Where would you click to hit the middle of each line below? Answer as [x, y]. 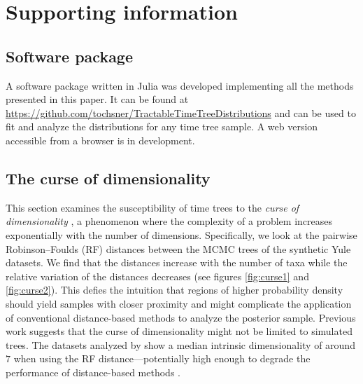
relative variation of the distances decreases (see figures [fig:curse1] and [157, 276]
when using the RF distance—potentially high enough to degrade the [162, 358]
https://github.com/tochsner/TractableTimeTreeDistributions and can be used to [181, 112]
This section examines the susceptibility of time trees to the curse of [152, 207]
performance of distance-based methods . [93, 372]
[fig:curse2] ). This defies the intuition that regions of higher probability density [175, 290]
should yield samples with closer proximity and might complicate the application [179, 303]
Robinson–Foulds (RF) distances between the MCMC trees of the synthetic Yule [178, 248]
